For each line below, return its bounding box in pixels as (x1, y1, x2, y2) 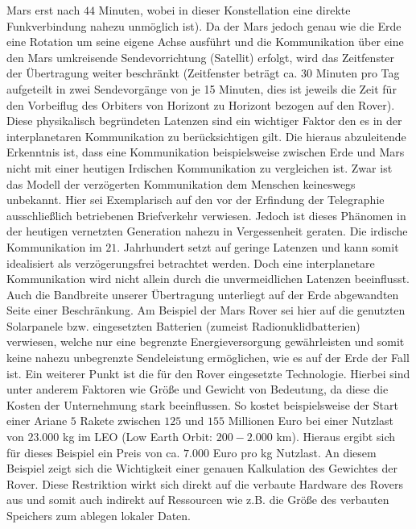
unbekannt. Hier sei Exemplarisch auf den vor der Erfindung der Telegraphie (6, 191, 385, 208)
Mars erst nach (6, 2, 80, 18)
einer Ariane (6, 412, 68, 429)
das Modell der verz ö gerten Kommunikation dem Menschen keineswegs (6, 175, 356, 192)
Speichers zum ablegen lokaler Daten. (6, 507, 192, 523)
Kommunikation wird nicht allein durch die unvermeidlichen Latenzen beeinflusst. (6, 270, 410, 287)
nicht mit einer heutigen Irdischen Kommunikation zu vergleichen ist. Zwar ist (6, 159, 393, 176)
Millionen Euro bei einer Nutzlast (228, 412, 394, 429)
